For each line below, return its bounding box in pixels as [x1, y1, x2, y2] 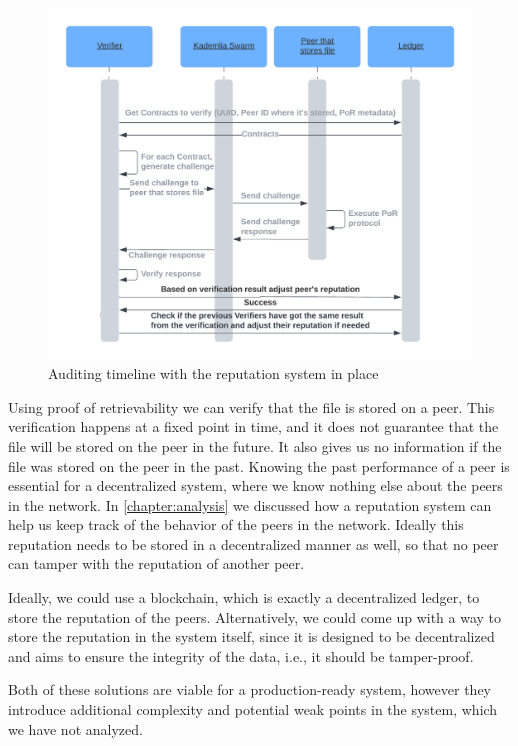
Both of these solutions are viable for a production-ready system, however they [8, 679, 491, 700]
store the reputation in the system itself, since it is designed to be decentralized [8, 626, 495, 647]
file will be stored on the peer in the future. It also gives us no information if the [8, 435, 502, 456]
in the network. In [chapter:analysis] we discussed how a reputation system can [8, 494, 492, 515]
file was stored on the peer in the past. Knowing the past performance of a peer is [8, 455, 510, 476]
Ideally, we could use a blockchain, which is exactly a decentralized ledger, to [8, 587, 480, 608]
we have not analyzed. [8, 718, 143, 739]
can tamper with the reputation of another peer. [8, 553, 305, 574]
